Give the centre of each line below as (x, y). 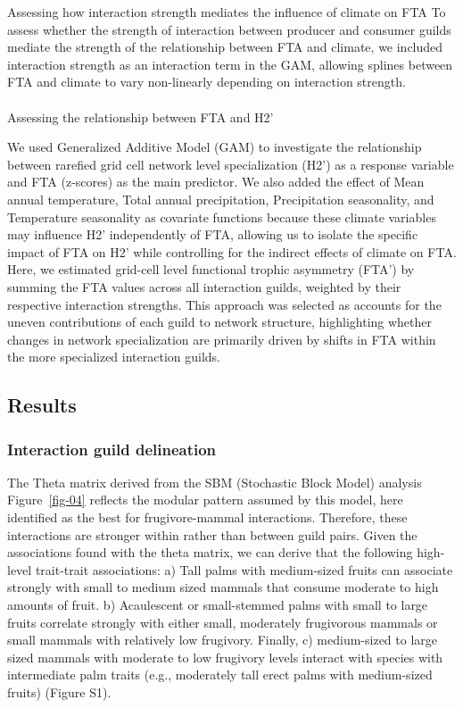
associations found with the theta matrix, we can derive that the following (210, 552)
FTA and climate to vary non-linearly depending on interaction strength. (207, 82)
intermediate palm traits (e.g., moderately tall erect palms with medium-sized (220, 675)
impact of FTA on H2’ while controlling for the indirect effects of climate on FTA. (232, 251)
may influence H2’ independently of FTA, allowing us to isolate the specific (213, 234)
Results (42, 405)
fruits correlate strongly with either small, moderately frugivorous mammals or (223, 622)
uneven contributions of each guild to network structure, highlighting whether (220, 322)
